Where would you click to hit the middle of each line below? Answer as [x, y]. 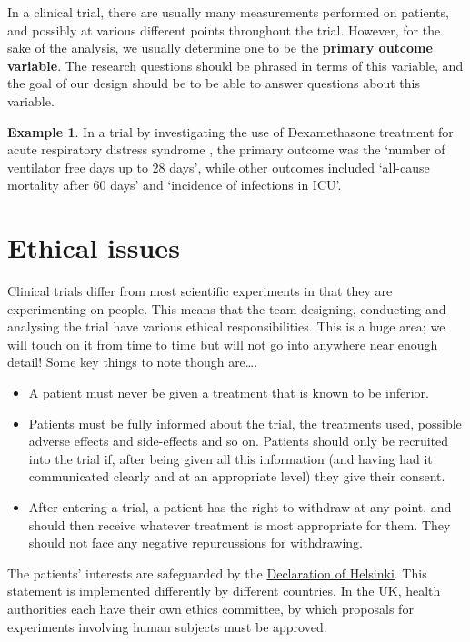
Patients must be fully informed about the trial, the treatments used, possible [245, 423]
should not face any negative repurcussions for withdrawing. [196, 543]
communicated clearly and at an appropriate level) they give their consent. [237, 476]
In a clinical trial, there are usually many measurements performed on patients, [228, 12]
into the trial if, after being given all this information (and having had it [230, 458]
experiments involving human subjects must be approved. [167, 626]
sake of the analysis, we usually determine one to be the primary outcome [220, 48]
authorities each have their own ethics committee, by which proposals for [210, 608]
